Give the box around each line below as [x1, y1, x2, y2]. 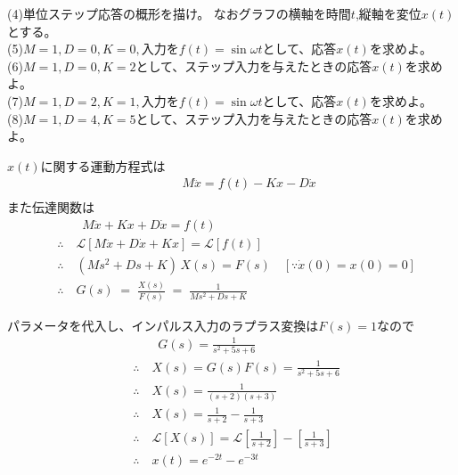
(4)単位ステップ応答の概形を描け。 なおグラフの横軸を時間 [7, 4, 351, 22]
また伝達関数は [7, 198, 94, 217]
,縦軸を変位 [355, 4, 421, 22]
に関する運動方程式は [40, 156, 166, 175]
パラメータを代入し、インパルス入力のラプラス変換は [7, 315, 319, 334]
